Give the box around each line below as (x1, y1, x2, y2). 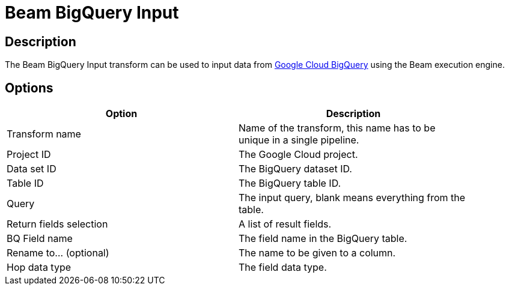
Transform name (7, 128, 81, 140)
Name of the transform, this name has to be (239, 122, 436, 134)
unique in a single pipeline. (239, 134, 359, 147)
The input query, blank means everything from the (239, 192, 466, 204)
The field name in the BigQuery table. (239, 232, 407, 245)
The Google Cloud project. (239, 148, 358, 161)
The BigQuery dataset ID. (239, 163, 352, 175)
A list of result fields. (239, 218, 332, 231)
